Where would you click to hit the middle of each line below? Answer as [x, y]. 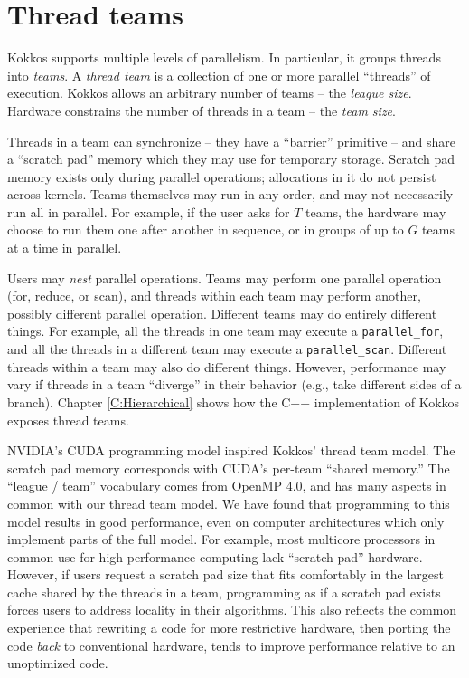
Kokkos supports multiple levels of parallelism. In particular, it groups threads [224, 57]
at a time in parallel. [65, 248]
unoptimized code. [58, 663]
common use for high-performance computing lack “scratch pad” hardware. [215, 556]
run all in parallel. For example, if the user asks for [149, 211]
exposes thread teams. [68, 420]
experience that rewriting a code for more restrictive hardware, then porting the [229, 628]
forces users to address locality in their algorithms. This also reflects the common [232, 610]
